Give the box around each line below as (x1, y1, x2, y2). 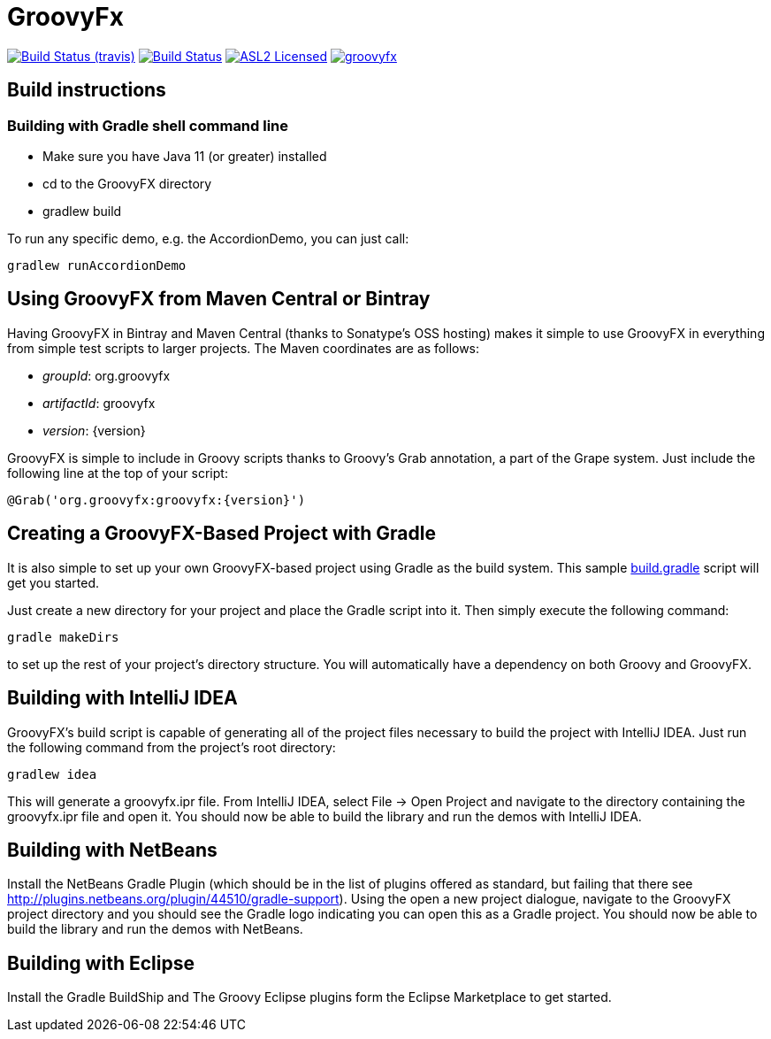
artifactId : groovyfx (42, 395, 156, 411)
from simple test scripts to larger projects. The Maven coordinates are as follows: (7, 340, 480, 356)
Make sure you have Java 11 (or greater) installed (42, 148, 327, 164)
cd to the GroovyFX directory (42, 175, 212, 191)
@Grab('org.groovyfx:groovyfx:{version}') (7, 492, 306, 507)
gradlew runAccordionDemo (7, 258, 187, 273)
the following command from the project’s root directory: (7, 739, 336, 755)
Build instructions (7, 79, 166, 102)
